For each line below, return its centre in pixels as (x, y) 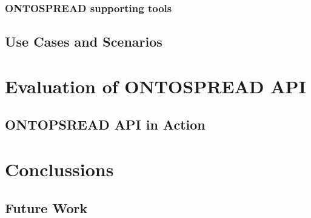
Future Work (46, 207)
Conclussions (59, 169)
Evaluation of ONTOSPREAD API (155, 86)
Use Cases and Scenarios (84, 41)
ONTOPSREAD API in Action (105, 124)
